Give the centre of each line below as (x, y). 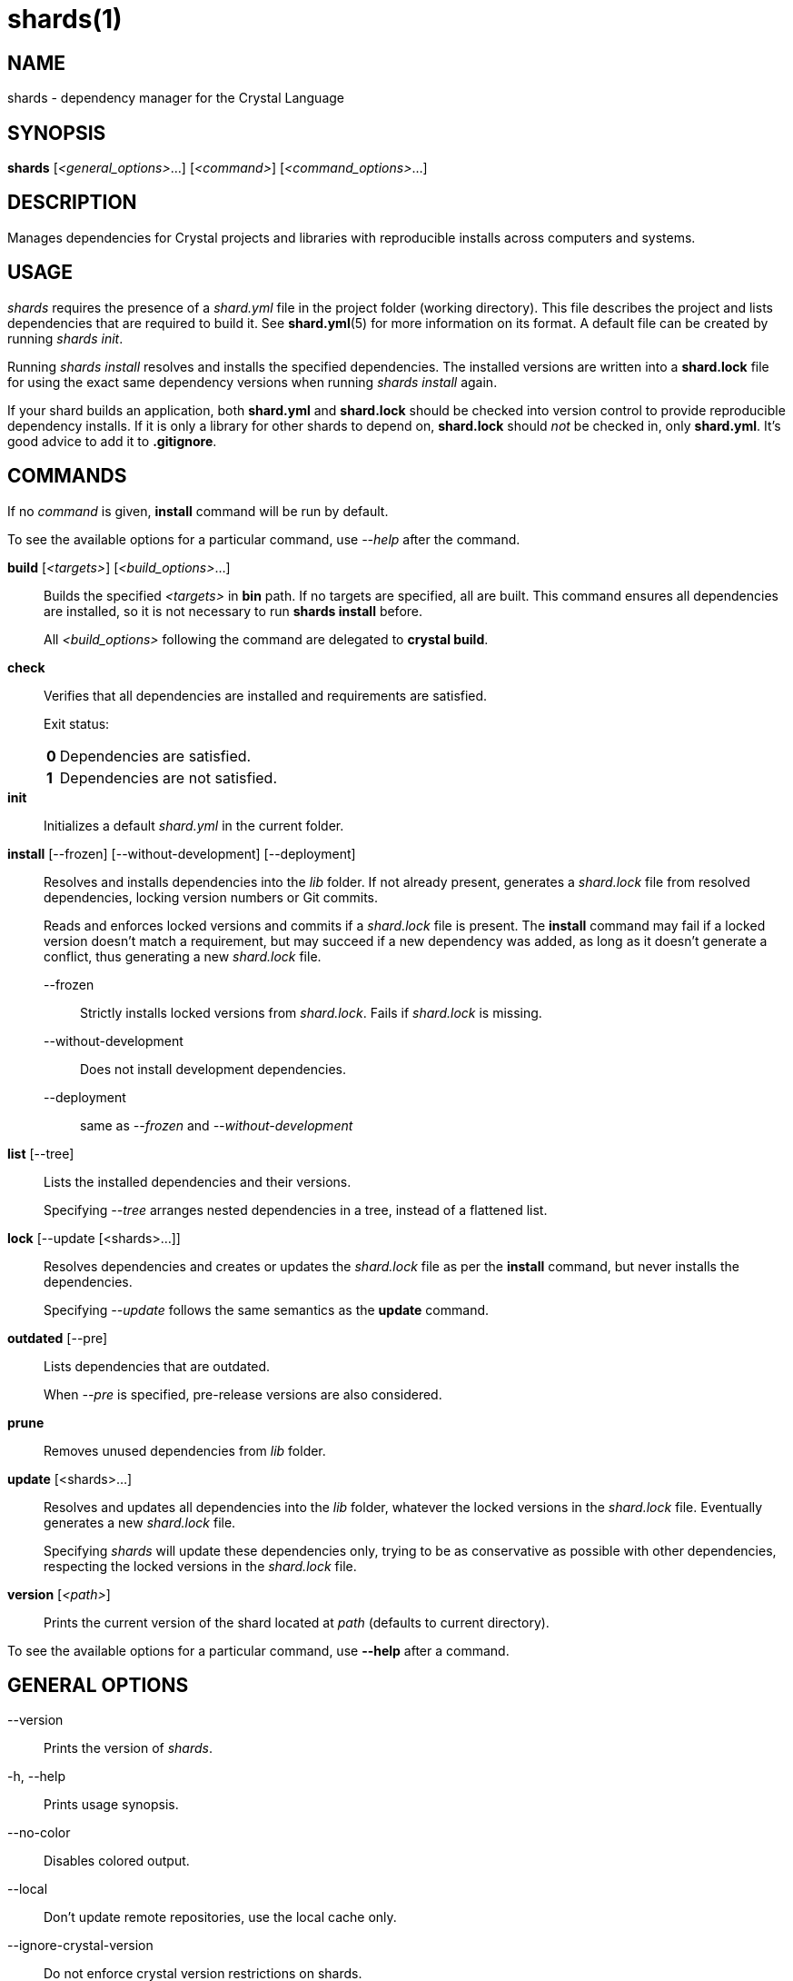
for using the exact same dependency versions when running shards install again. (253, 382)
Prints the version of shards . (128, 1748)
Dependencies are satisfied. (155, 756)
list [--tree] (41, 1153)
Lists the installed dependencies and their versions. (198, 1181)
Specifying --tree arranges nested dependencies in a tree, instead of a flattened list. (296, 1210)
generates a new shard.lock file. (140, 1522)
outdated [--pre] (58, 1338)
